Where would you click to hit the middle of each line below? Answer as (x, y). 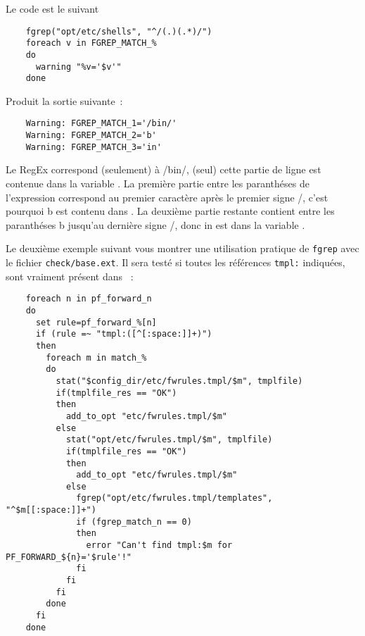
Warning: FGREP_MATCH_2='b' (91, 136)
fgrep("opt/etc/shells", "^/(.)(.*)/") (119, 31)
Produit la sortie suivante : (64, 100)
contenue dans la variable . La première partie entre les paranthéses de (158, 183)
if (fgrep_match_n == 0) (134, 522)
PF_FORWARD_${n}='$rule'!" (69, 557)
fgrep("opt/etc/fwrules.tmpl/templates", (174, 498)
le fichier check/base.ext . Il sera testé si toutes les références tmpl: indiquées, (175, 262)
